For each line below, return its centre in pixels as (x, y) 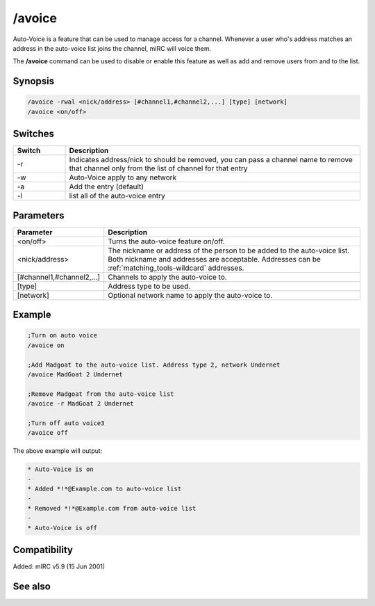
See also (32, 586)
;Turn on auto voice (62, 335)
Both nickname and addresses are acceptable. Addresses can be (214, 259)
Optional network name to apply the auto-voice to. (190, 295)
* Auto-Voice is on (60, 469)
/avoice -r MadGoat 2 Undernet (81, 404)
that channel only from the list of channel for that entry (158, 168)
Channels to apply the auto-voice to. (167, 277)
